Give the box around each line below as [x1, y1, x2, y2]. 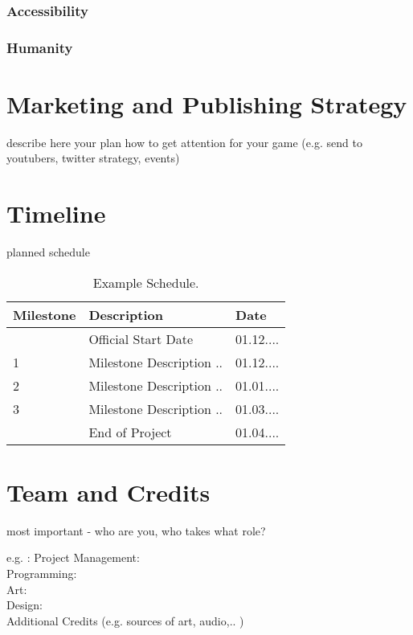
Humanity [6, 37, 73, 57]
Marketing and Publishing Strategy [6, 87, 407, 120]
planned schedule [6, 244, 90, 260]
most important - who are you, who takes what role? [6, 522, 266, 539]
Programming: [6, 565, 77, 582]
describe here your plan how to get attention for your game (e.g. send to [6, 133, 362, 150]
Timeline [6, 197, 106, 230]
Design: [6, 596, 43, 613]
